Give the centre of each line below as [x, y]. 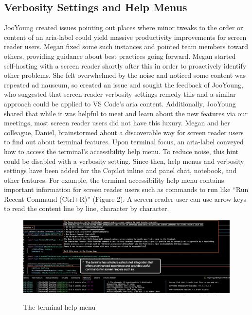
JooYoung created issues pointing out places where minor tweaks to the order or [124, 27]
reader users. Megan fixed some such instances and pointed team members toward [126, 46]
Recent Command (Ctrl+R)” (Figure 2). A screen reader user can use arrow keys [125, 199]
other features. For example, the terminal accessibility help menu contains [114, 180]
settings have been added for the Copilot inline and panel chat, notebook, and [120, 170]
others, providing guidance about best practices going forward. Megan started [120, 56]
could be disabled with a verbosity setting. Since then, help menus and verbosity [124, 161]
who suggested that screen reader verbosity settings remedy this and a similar [120, 94]
